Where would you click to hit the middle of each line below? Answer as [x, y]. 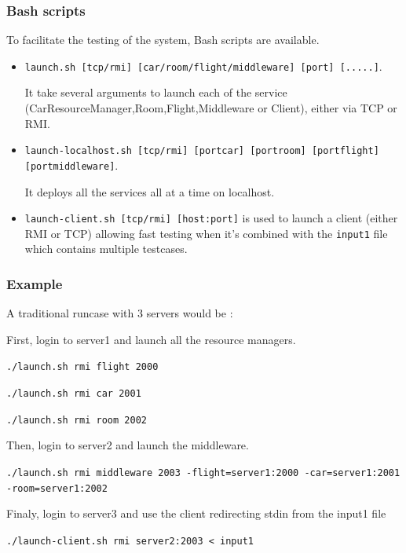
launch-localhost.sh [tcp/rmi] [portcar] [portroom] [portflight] [202, 151]
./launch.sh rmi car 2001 [74, 394]
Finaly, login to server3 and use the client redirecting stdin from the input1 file [196, 513]
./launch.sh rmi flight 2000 [82, 367]
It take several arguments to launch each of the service [156, 92]
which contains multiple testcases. [106, 249]
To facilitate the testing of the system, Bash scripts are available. [163, 40]
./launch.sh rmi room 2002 [77, 420]
